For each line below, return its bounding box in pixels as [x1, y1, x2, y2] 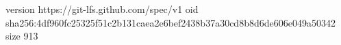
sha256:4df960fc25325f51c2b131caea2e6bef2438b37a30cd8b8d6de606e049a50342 [5, 15, 336, 29]
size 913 [5, 29, 38, 43]
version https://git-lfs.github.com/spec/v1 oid [5, 2, 199, 16]
